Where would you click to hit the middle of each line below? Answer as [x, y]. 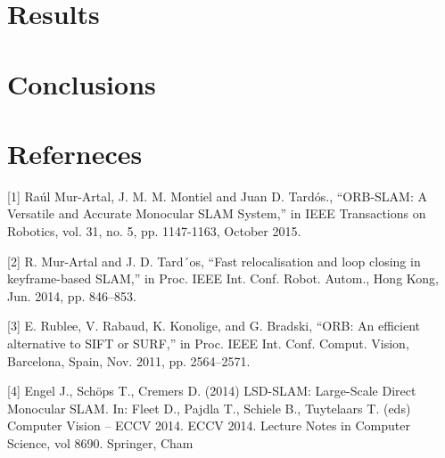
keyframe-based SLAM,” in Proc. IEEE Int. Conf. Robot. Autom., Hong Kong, [223, 278]
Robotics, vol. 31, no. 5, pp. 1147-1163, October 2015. [154, 231]
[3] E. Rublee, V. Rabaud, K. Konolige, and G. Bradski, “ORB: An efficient [214, 326]
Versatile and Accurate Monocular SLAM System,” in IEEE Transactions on [217, 213]
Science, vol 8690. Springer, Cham [100, 443]
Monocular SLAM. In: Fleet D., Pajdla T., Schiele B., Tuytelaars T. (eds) [209, 408]
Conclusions [82, 83]
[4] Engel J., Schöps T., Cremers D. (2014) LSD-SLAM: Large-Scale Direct [212, 391]
